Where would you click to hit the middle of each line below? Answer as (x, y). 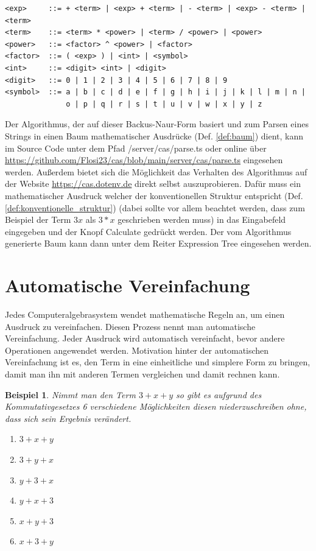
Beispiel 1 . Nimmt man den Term (70, 394)
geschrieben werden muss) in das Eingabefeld (202, 219)
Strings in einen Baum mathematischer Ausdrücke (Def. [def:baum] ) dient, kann (154, 135)
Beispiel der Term (38, 219)
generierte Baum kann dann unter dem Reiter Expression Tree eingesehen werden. (158, 243)
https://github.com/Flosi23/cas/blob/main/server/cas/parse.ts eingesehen (144, 160)
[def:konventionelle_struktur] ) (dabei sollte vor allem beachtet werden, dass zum (155, 207)
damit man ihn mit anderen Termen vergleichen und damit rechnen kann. (142, 374)
